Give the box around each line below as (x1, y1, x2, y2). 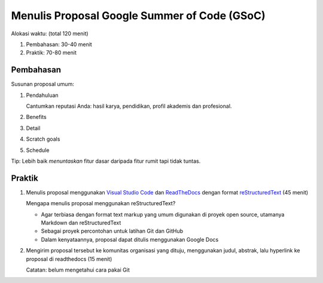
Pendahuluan (26, 92, 59, 99)
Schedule (26, 147, 50, 154)
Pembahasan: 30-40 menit (26, 41, 92, 48)
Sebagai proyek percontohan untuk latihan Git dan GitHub (41, 227, 184, 235)
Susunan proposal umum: (11, 81, 74, 88)
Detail (26, 124, 41, 132)
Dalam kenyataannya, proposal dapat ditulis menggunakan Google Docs (41, 236, 219, 243)
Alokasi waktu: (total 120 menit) (11, 30, 89, 37)
